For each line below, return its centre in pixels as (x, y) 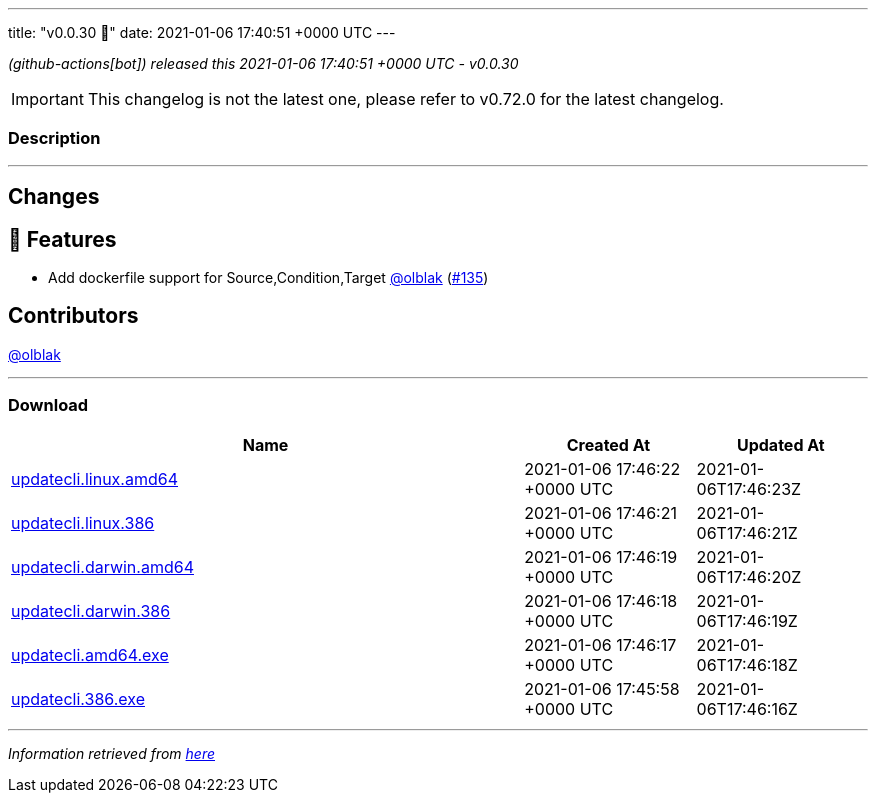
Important (47, 99)
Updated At (780, 444)
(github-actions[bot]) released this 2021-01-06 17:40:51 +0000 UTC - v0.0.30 (263, 63)
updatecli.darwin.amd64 (102, 566)
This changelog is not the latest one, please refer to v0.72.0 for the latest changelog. (405, 99)
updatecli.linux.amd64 (95, 478)
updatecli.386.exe (78, 698)
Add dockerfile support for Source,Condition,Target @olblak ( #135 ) (268, 278)
